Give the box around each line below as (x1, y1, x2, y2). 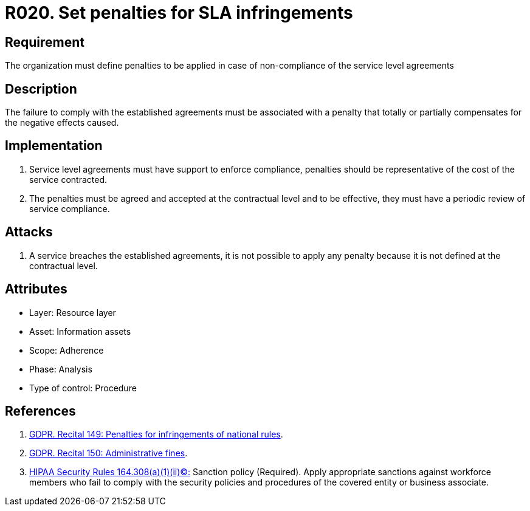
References (5, 403, 76, 419)
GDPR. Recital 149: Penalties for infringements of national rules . (29, 429, 283, 440)
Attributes (5, 281, 67, 297)
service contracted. (29, 174, 107, 185)
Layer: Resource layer (29, 307, 116, 318)
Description (5, 81, 77, 97)
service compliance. (29, 203, 110, 214)
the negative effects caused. (5, 117, 119, 128)
